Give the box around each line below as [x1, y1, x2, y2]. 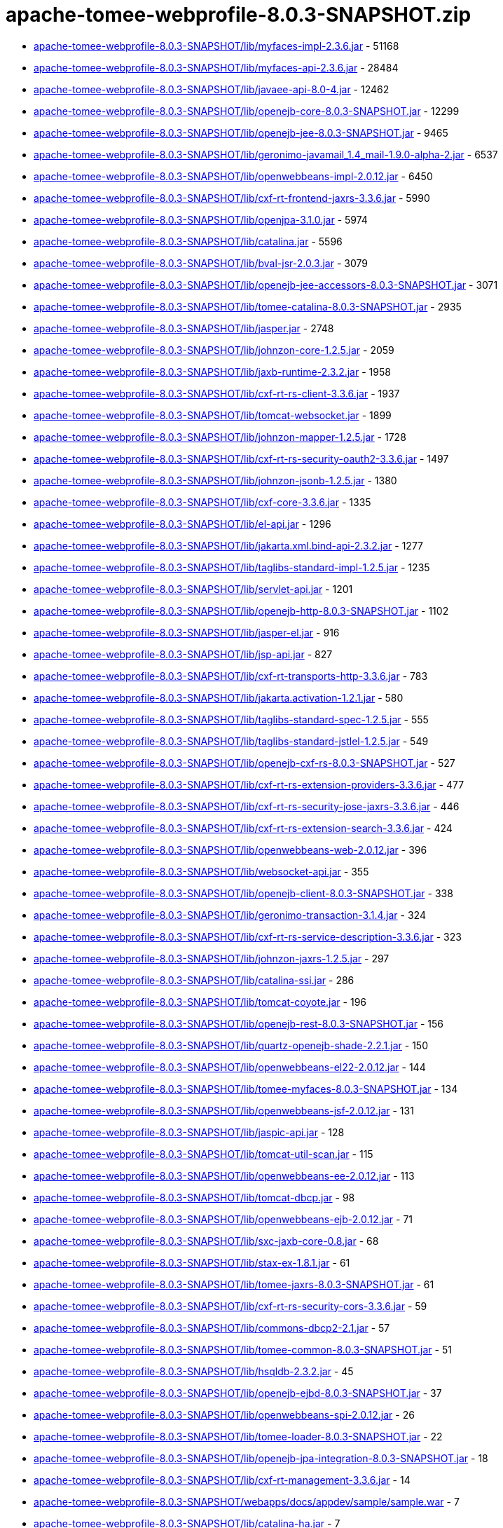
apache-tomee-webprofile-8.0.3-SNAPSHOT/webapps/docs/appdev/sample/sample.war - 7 [34, 1495, 460, 1508]
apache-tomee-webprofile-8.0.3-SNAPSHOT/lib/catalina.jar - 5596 [34, 235, 343, 247]
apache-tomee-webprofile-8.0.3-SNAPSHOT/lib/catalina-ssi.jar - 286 [34, 974, 354, 986]
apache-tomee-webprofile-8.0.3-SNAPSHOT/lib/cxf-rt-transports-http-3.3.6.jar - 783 [34, 669, 428, 682]
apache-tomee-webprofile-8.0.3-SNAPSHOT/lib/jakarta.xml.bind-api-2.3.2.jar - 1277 [34, 539, 424, 552]
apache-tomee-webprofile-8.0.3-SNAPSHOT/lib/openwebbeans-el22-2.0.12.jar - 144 [34, 1060, 426, 1073]
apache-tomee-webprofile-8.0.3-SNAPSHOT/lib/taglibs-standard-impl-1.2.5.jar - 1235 [34, 561, 430, 573]
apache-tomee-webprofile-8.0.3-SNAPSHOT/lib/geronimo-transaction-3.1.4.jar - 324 [34, 908, 426, 921]
